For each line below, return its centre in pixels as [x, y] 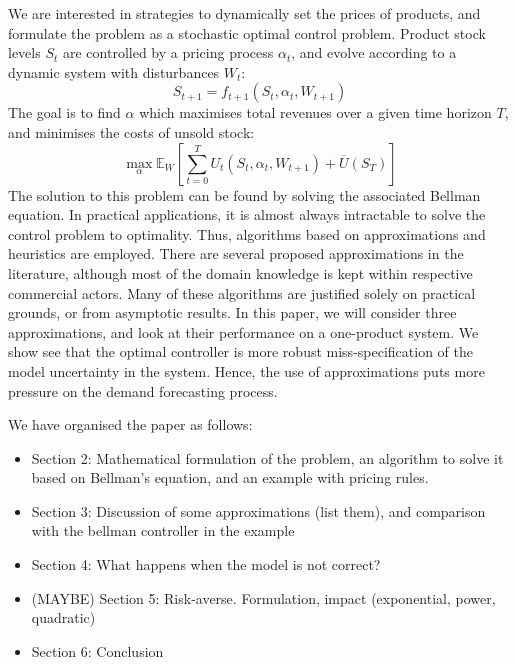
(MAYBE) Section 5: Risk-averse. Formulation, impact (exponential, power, [263, 597]
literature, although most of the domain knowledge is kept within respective [240, 272]
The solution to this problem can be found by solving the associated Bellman [244, 194]
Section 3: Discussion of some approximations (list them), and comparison [258, 510]
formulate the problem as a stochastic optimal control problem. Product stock [247, 32]
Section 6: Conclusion [97, 650]
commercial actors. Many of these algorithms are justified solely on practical [242, 292]
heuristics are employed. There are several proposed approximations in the [236, 253]
